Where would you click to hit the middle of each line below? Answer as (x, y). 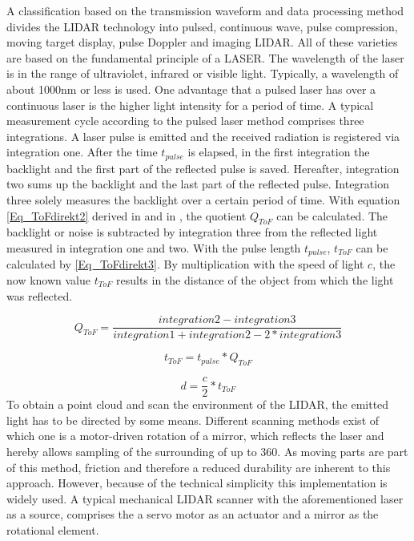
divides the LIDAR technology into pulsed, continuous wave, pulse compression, (202, 26)
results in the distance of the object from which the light (255, 280)
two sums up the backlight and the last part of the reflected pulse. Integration (198, 184)
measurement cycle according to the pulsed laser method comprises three (185, 121)
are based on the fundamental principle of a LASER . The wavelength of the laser (205, 57)
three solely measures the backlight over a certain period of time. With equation (203, 199)
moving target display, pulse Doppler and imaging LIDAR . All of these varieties (202, 42)
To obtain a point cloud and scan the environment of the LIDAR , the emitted (198, 404)
